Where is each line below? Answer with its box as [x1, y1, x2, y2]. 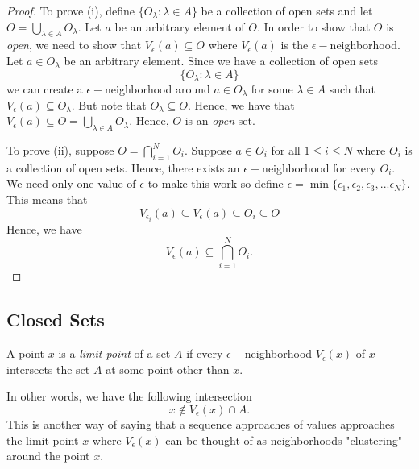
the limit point [6, 431, 79, 448]
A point [6, 345, 45, 362]
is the [280, 36, 309, 53]
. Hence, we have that [188, 96, 295, 113]
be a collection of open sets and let [201, 2, 373, 19]
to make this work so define [147, 175, 284, 192]
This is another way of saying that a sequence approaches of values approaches [6, 415, 395, 432]
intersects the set [6, 360, 90, 377]
